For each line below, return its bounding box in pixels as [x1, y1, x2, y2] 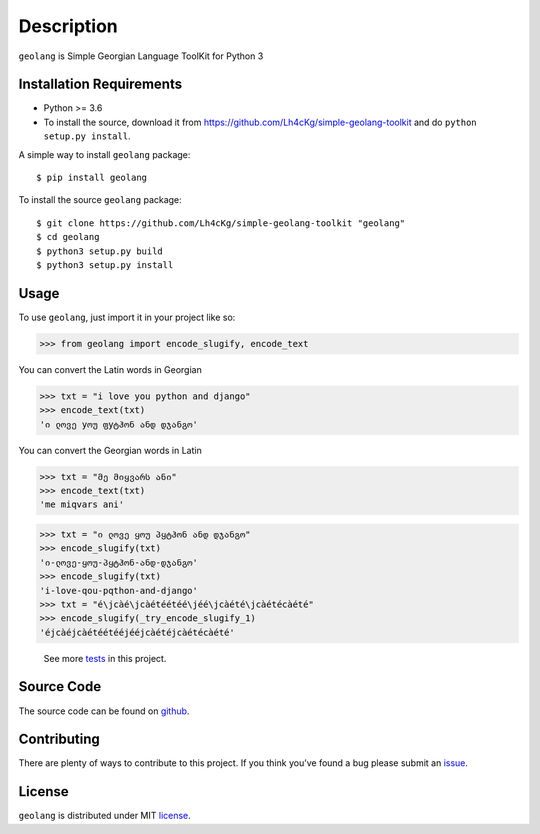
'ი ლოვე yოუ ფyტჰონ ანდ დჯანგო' [39, 418, 199, 430]
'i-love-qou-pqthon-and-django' [39, 585, 199, 596]
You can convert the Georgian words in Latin [18, 444, 202, 456]
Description [18, 15, 119, 37]
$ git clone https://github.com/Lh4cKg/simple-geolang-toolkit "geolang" [36, 217, 406, 229]
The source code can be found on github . [18, 705, 190, 717]
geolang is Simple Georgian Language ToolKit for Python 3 [18, 50, 264, 62]
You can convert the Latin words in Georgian [18, 363, 202, 375]
